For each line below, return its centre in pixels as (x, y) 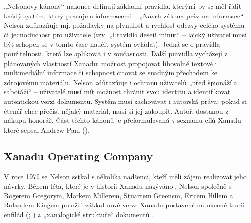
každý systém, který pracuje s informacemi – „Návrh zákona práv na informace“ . (126, 15)
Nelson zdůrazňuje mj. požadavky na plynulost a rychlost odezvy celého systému (124, 25)
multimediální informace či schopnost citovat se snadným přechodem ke (111, 73)
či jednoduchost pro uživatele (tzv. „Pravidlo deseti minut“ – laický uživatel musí (125, 34)
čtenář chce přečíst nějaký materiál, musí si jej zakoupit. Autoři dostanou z (116, 111)
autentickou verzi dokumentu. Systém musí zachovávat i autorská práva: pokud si (125, 101)
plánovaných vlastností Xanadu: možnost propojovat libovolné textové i (111, 63)
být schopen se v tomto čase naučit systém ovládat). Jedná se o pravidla (112, 44)
